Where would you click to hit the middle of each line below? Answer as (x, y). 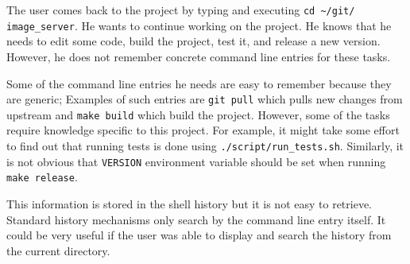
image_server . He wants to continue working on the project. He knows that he (199, 25)
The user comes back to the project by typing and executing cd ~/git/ (181, 10)
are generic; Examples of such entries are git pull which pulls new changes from (205, 99)
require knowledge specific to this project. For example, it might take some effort (203, 130)
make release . (42, 177)
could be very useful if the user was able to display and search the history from (199, 235)
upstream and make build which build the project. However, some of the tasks (198, 114)
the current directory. (58, 250)
